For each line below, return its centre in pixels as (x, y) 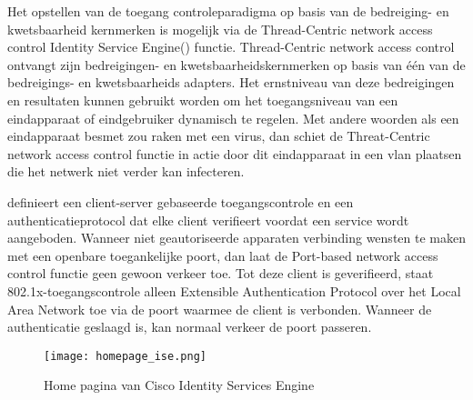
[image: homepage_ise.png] (125, 356)
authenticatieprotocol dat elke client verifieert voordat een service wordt (208, 220)
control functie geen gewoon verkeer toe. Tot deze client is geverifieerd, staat (221, 273)
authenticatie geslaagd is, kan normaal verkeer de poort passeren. (190, 327)
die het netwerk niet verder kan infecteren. (126, 171)
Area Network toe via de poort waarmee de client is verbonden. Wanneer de (220, 309)
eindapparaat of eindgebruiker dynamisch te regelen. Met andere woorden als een (233, 118)
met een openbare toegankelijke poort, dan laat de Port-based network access (223, 255)
